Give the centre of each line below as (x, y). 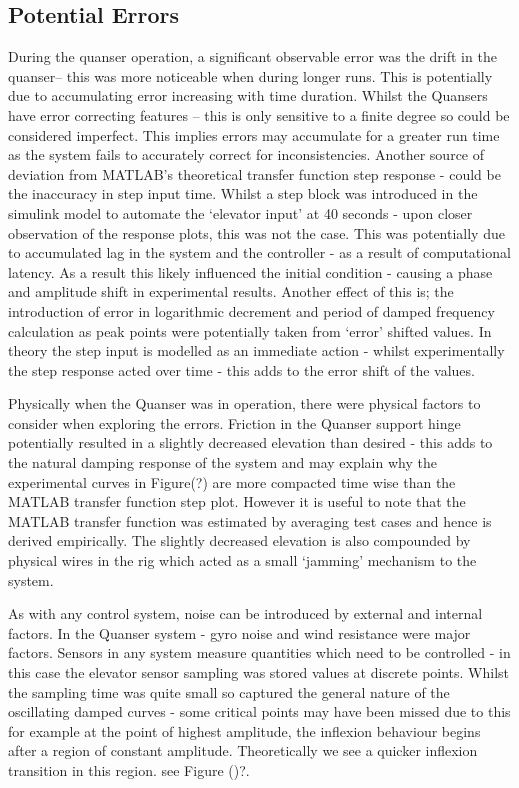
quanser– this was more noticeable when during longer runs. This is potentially (250, 75)
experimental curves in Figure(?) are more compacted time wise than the (232, 481)
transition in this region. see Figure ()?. (129, 769)
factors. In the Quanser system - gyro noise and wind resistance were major (239, 632)
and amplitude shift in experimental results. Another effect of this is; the (231, 291)
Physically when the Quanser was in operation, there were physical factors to (244, 403)
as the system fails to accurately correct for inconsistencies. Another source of (246, 154)
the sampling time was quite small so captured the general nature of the (229, 691)
